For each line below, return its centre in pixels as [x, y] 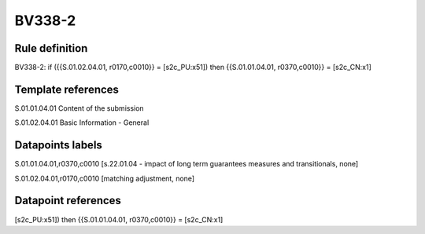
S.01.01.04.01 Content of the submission [79, 108]
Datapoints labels [58, 145]
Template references [67, 89]
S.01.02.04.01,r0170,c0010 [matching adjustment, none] [105, 178]
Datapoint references [68, 201]
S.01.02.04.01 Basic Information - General [82, 122]
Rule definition [51, 48]
